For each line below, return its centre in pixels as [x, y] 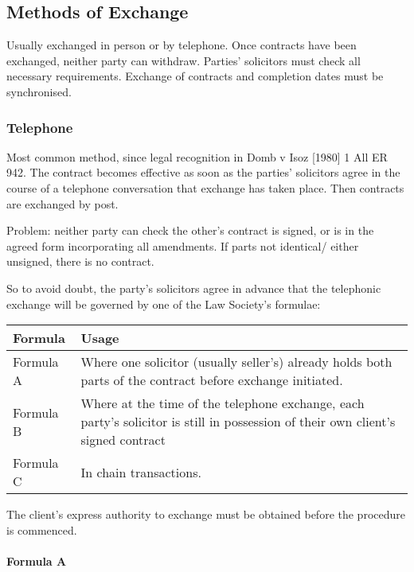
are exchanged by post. [62, 203]
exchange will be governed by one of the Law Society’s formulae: [164, 304]
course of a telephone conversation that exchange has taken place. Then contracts [205, 187]
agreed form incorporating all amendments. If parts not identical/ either [183, 245]
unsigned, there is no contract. [80, 261]
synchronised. [39, 91]
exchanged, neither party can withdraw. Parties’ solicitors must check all [184, 60]
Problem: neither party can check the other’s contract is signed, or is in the [190, 230]
